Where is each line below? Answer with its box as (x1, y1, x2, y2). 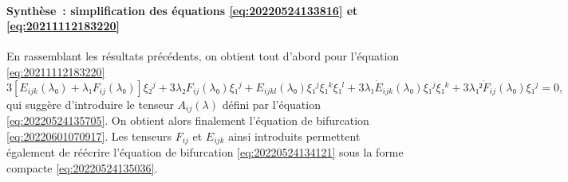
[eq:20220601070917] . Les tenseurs (6, 127, 172, 144)
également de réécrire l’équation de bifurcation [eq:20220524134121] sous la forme (6, 144, 404, 161)
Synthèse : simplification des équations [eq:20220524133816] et (6, 2, 358, 18)
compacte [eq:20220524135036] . (6, 159, 158, 176)
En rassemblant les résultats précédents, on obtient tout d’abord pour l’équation (6, 48, 400, 64)
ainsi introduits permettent (228, 127, 361, 144)
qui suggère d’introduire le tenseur (6, 95, 174, 112)
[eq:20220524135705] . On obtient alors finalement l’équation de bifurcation (6, 112, 369, 129)
